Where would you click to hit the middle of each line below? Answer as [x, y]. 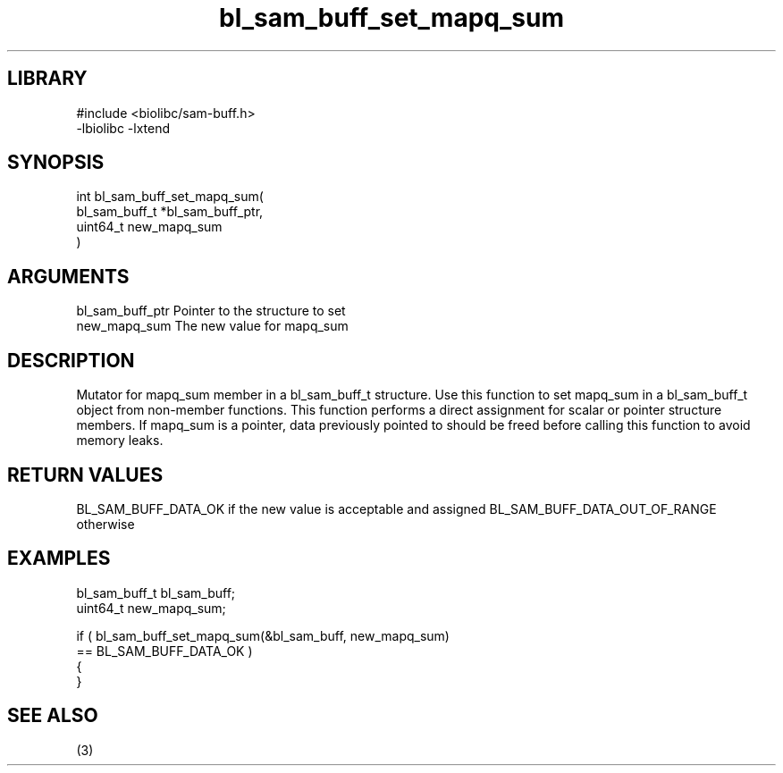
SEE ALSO [53, 716]
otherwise [105, 524]
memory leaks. [120, 441]
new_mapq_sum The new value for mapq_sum [212, 326]
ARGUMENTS [68, 276]
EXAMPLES [59, 559]
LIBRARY [47, 79]
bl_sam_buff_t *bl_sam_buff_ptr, [170, 212]
